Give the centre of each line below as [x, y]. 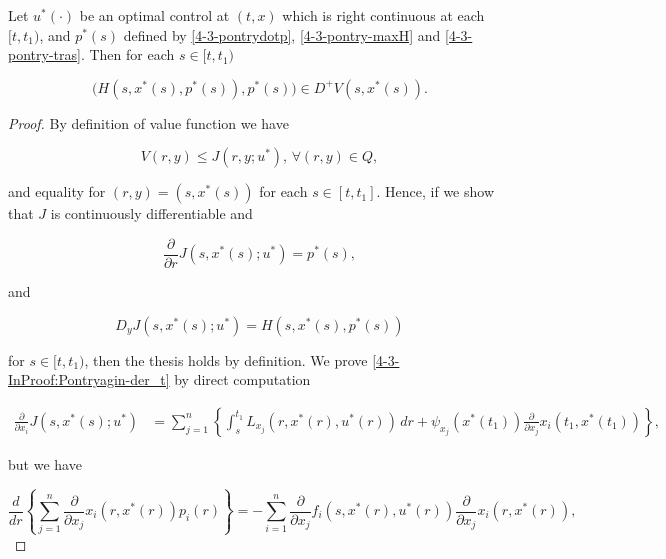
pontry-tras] [44, 54]
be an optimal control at [154, 15]
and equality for [57, 191]
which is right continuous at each [383, 15]
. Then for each [127, 54]
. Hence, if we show [435, 191]
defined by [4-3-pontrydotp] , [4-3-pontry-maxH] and [282, 34]
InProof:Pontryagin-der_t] [89, 379]
